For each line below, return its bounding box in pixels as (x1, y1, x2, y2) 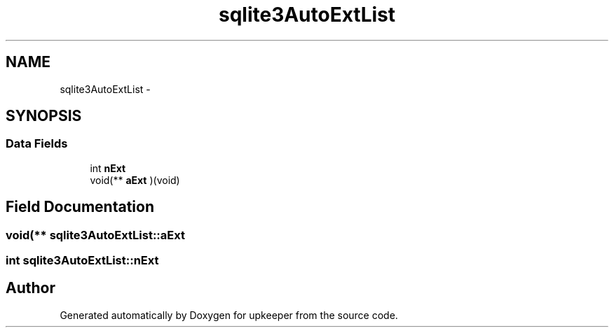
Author (6, 279, 55, 297)
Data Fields (6, 136, 68, 151)
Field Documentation (6, 198, 154, 216)
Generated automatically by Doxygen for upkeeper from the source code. (60, 309, 398, 321)
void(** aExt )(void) (90, 173, 180, 186)
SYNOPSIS (6, 107, 82, 125)
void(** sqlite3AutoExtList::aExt (6, 227, 185, 242)
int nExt (90, 162, 126, 174)
